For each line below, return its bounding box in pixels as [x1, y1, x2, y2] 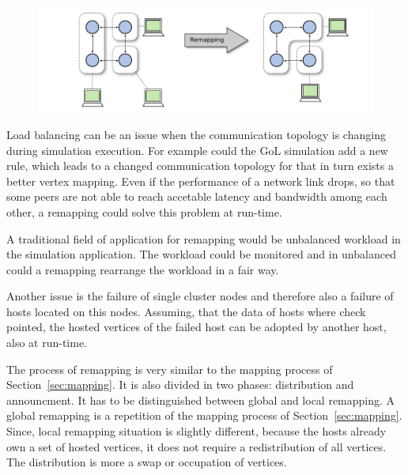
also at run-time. [6, 334, 88, 351]
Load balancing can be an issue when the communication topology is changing [6, 126, 386, 142]
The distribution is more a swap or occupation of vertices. [6, 454, 287, 470]
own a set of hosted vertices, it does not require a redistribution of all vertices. [6, 438, 387, 454]
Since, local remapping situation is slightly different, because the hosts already [6, 423, 387, 439]
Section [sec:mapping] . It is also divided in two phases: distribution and [6, 376, 354, 393]
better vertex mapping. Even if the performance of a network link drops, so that [6, 172, 395, 189]
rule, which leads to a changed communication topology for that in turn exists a [6, 157, 394, 174]
